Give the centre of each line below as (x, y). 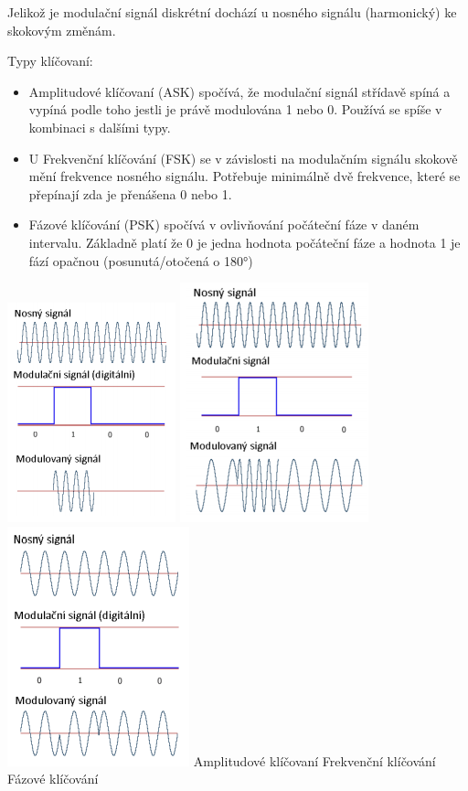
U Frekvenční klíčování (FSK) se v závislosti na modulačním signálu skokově (243, 158)
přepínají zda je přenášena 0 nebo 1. (130, 193)
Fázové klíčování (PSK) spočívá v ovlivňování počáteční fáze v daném (224, 224)
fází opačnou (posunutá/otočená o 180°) (141, 260)
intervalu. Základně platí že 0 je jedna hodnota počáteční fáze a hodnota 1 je (245, 242)
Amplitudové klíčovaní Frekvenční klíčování (314, 760)
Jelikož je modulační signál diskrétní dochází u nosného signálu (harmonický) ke (232, 12)
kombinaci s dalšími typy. (100, 127)
